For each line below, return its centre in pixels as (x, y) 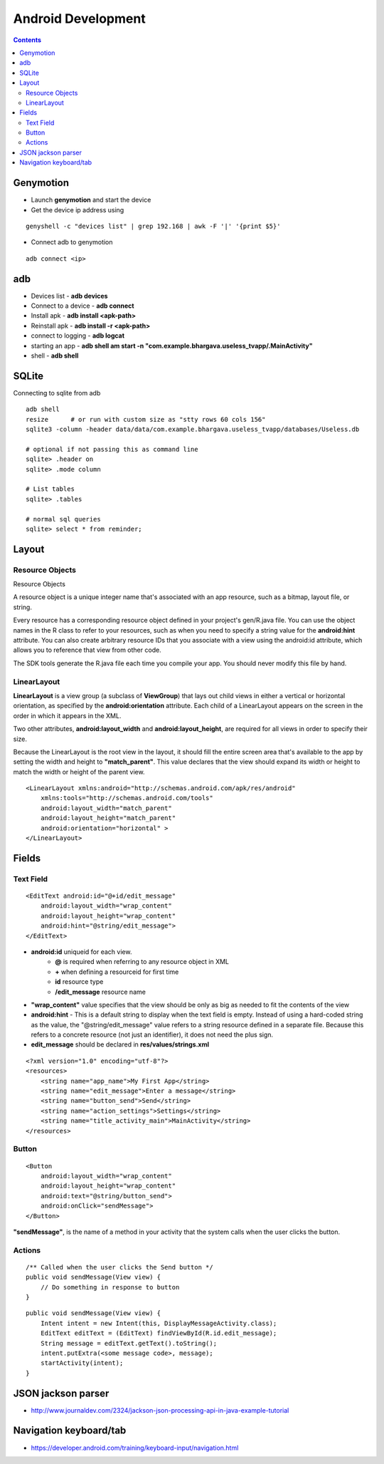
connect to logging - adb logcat (78, 336)
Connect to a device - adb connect (82, 306)
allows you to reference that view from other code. (87, 650)
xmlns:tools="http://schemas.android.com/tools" (127, 798)
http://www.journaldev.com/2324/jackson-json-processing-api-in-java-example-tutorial (160, 1410)
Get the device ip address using (78, 209)
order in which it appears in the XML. (67, 715)
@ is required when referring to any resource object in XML (142, 962)
